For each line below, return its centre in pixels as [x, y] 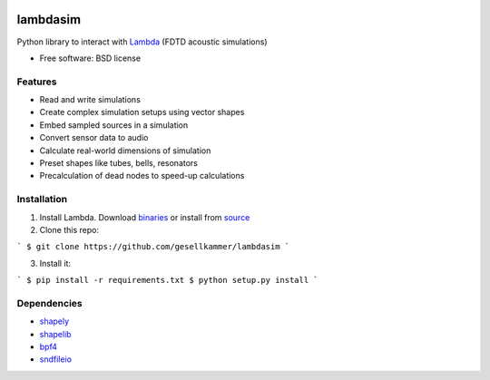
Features [37, 82]
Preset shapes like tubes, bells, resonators [119, 163]
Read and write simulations [90, 100]
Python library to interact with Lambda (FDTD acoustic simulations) [142, 42]
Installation [42, 200]
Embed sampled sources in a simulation [114, 125]
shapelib [55, 334]
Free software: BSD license [90, 58]
